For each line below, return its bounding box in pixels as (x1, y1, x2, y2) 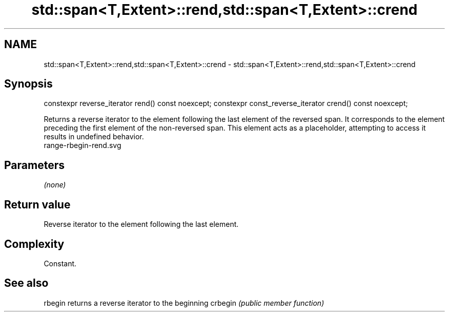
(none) (44, 180, 66, 189)
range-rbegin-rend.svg (44, 141, 121, 150)
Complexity (4, 237, 65, 250)
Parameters (4, 158, 65, 172)
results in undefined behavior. (44, 132, 144, 141)
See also (4, 277, 49, 290)
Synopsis (4, 77, 53, 91)
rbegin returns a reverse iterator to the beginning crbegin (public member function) (44, 298, 324, 307)
